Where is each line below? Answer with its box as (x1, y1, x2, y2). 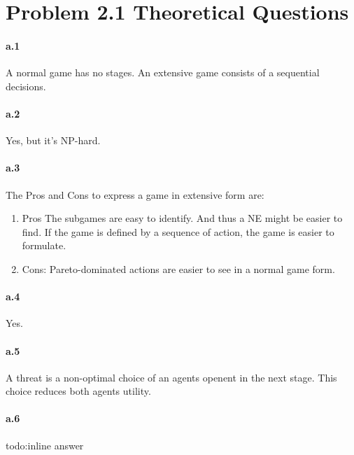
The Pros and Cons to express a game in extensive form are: (6, 187, 264, 202)
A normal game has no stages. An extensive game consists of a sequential (6, 65, 320, 80)
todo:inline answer (6, 437, 84, 452)
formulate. (22, 238, 66, 253)
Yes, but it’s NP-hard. (6, 133, 101, 148)
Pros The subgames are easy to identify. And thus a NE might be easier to (22, 211, 343, 225)
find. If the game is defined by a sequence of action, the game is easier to (22, 224, 334, 239)
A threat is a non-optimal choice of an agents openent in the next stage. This (6, 370, 337, 384)
